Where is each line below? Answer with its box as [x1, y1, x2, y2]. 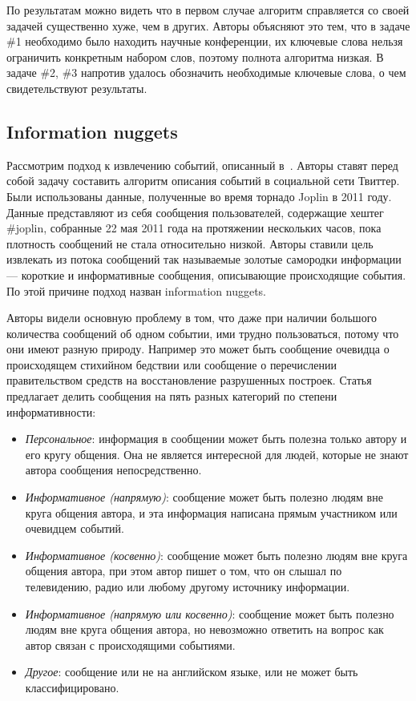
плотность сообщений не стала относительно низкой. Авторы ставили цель [6, 235, 374, 252]
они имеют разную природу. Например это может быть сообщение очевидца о [6, 340, 390, 357]
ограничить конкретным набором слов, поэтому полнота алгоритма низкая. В [6, 48, 384, 65]
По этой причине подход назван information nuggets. [6, 282, 266, 299]
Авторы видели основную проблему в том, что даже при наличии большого [6, 309, 378, 326]
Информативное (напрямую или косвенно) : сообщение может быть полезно [25, 605, 394, 622]
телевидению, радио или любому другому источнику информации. [25, 578, 350, 595]
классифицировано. [25, 679, 119, 695]
